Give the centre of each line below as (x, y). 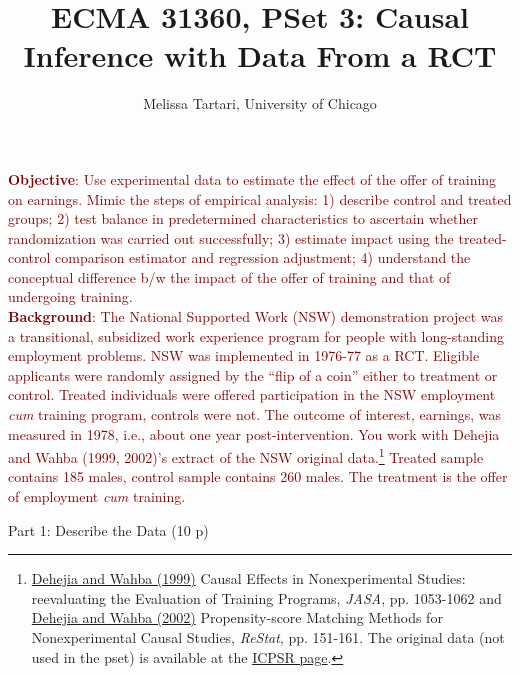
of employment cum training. (97, 496)
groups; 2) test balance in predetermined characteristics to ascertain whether (243, 218)
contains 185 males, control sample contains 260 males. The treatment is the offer (258, 476)
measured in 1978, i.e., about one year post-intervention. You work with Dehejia (254, 433)
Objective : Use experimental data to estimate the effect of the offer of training (252, 178)
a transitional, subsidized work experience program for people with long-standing (256, 335)
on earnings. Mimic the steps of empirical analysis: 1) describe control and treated (260, 198)
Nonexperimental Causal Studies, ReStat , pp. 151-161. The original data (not (268, 637)
